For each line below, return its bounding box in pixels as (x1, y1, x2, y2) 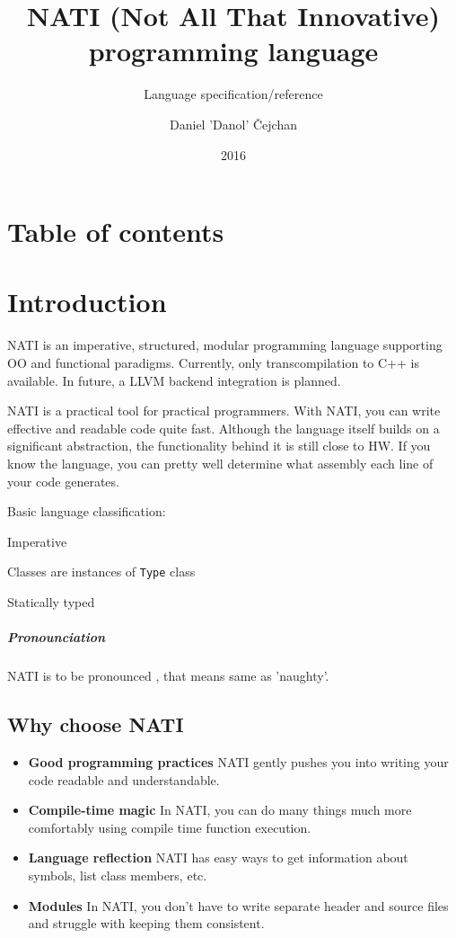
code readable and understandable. (28, 770, 220, 789)
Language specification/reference (144, 85, 323, 103)
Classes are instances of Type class (7, 562, 196, 581)
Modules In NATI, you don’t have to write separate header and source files (28, 896, 449, 915)
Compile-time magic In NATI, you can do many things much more (28, 800, 412, 819)
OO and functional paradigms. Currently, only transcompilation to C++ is (7, 353, 419, 371)
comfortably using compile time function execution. (28, 817, 311, 836)
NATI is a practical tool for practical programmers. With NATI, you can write (7, 401, 441, 420)
